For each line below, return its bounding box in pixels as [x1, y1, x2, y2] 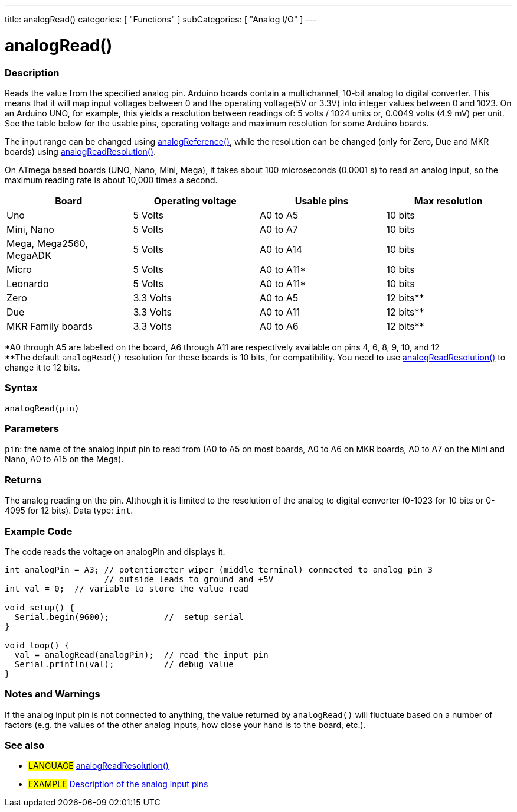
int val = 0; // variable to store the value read [5, 583, 249, 593]
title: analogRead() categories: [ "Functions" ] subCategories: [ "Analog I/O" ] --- [5, 14, 317, 24]
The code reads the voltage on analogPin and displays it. [5, 546, 225, 557]
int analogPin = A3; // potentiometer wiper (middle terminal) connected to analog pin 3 [5, 564, 433, 574]
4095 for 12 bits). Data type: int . [5, 505, 133, 516]
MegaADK [6, 249, 51, 261]
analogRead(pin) [5, 403, 80, 413]
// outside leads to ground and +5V [104, 574, 274, 584]
